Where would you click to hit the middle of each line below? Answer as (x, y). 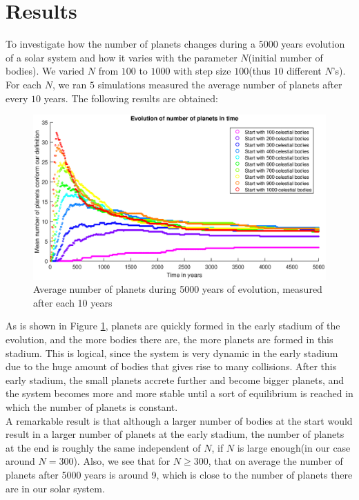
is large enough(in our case (294, 447)
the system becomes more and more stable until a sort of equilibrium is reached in (179, 393)
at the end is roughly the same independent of (103, 447)
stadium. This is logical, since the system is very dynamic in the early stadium (172, 353)
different (304, 71)
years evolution (313, 44)
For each (23, 84)
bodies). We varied (45, 71)
